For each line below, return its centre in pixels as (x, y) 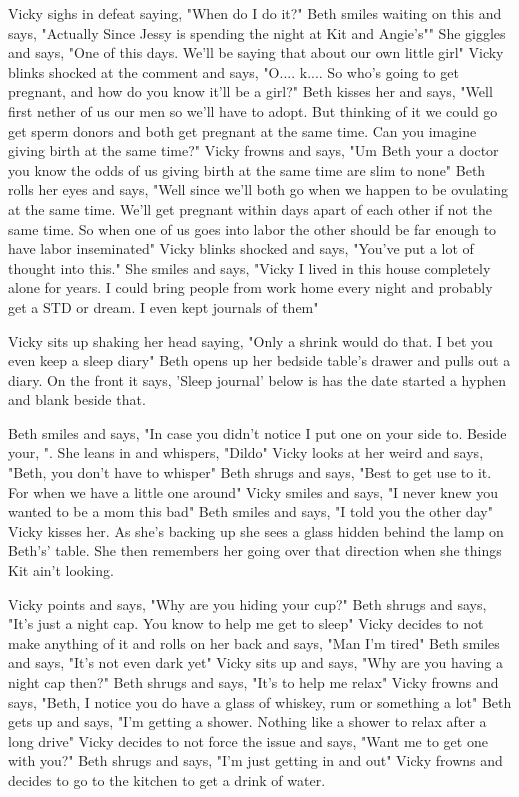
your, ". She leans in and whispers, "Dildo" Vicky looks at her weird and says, (246, 452)
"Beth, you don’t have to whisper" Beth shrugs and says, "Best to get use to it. (250, 472)
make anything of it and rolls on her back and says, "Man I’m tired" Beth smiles (254, 642)
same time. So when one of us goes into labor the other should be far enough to (252, 228)
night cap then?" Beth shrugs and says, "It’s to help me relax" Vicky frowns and (253, 682)
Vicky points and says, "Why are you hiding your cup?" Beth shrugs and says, (247, 603)
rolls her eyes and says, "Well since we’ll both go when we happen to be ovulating (258, 189)
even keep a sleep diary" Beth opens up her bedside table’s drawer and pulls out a (259, 360)
